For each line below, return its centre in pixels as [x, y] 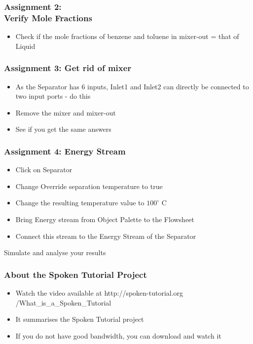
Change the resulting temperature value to [80, 203]
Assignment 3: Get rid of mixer [68, 68]
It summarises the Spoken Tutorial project [80, 319]
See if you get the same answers [63, 129]
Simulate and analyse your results [55, 252]
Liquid [25, 46]
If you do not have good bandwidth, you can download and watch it [118, 335]
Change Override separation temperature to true [89, 186]
